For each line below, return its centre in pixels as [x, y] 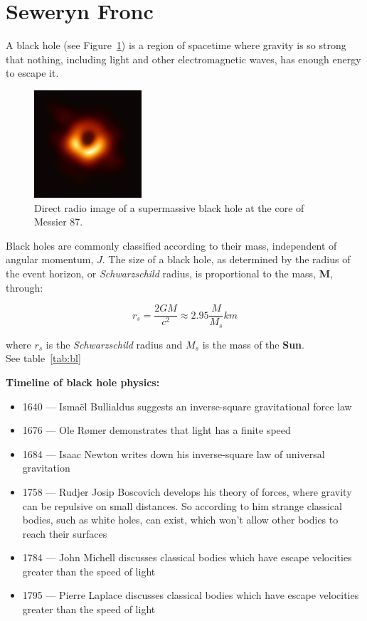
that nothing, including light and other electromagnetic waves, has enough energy [183, 59]
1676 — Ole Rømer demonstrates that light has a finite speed [156, 430]
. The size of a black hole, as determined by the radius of [226, 259]
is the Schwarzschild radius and [114, 344]
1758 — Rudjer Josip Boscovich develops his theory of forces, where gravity [187, 491]
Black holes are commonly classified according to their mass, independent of [171, 245]
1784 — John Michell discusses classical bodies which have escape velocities [187, 557]
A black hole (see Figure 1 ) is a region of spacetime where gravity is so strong [176, 45]
